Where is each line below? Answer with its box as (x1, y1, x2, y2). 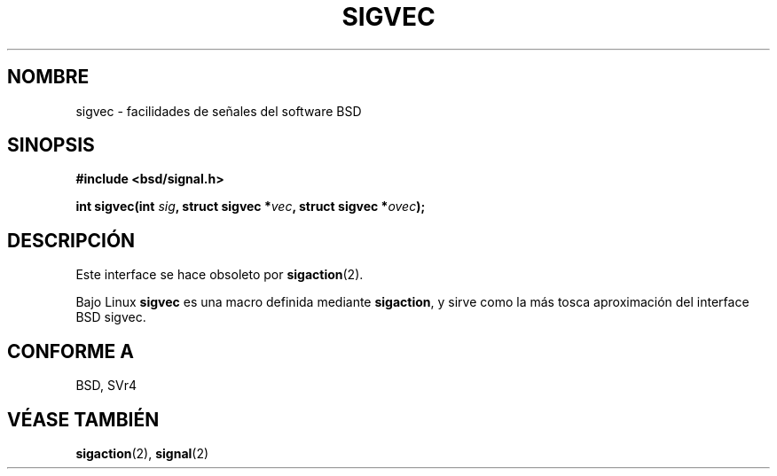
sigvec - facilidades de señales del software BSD (75, 103, 362, 119)
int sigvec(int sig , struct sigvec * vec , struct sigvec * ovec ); (75, 199, 426, 215)
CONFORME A (7, 339, 134, 363)
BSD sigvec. (75, 309, 146, 325)
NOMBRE (7, 66, 90, 89)
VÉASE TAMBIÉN (7, 408, 160, 431)
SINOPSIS (7, 134, 95, 157)
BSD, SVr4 (75, 378, 137, 394)
